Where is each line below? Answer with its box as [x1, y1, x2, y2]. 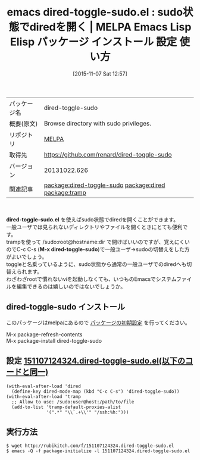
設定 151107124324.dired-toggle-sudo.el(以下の [6, 356, 186, 366]
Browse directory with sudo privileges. [43, 119, 152, 127]
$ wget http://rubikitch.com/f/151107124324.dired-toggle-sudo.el [6, 443, 174, 449]
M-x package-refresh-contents [6, 331, 83, 338]
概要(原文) [9, 120, 38, 128]
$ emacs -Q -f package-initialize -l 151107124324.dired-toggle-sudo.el [6, 448, 190, 454]
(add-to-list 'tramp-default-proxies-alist [11, 404, 121, 410]
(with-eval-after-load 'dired [6, 383, 82, 389]
